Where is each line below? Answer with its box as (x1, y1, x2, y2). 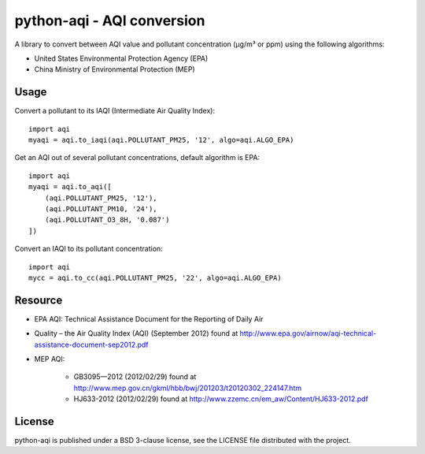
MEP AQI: (34, 355, 65, 363)
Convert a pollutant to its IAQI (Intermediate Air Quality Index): (14, 106, 216, 116)
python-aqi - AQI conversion (14, 12, 205, 29)
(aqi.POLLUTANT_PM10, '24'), (44, 204, 157, 213)
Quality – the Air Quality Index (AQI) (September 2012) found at (34, 329, 238, 338)
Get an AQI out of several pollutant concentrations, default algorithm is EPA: (14, 153, 260, 162)
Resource (14, 293, 63, 307)
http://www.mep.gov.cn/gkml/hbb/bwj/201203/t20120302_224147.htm (73, 383, 302, 393)
